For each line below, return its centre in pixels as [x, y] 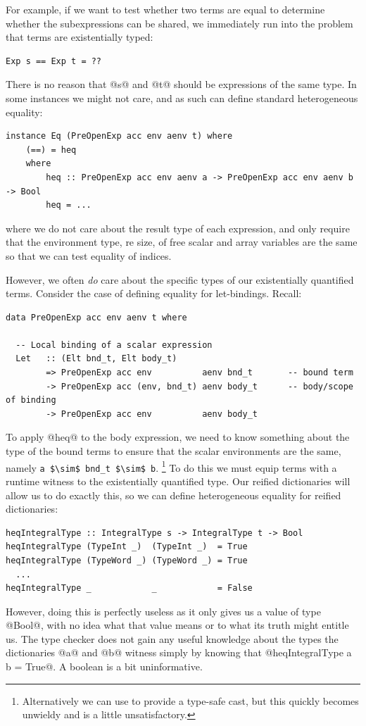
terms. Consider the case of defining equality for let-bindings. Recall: [154, 293]
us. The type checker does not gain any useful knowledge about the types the [172, 638]
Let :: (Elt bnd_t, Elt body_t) [96, 359]
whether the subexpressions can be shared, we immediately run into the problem [179, 23]
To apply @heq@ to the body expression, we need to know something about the [178, 437]
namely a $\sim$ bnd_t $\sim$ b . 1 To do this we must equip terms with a [171, 466]
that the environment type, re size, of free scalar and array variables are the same [182, 242]
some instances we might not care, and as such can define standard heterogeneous [182, 98]
